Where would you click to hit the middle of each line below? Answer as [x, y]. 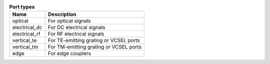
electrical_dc [27, 27]
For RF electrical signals [76, 34]
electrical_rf [26, 34]
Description [62, 14]
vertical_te [24, 41]
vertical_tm [25, 47]
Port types [22, 7]
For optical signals [69, 21]
